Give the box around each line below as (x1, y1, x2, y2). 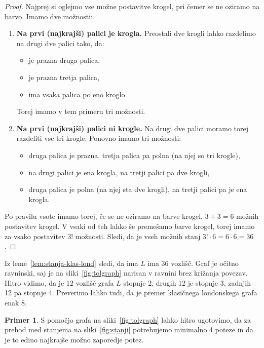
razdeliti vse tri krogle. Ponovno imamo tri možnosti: (16, 133, 181, 143)
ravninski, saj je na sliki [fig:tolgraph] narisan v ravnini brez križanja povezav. (5, 267, 248, 278)
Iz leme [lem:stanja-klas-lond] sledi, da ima (5, 257, 138, 268)
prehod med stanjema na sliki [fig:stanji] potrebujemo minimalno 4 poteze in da (5, 324, 253, 335)
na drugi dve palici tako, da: (16, 37, 104, 48)
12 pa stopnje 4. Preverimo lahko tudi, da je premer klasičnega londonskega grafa (5, 287, 257, 298)
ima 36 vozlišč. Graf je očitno (147, 257, 239, 268)
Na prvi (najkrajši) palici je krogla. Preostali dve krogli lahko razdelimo (16, 28, 256, 38)
